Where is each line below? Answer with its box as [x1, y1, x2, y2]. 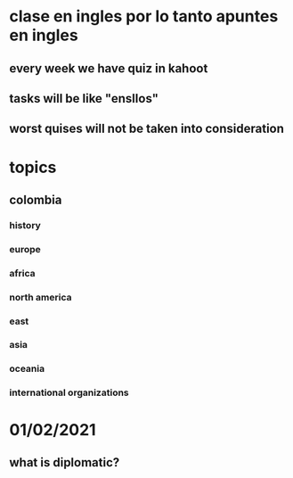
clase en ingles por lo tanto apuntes [9, 6, 279, 27]
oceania [9, 363, 45, 375]
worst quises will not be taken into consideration [9, 121, 285, 136]
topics [9, 157, 57, 177]
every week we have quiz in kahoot [9, 61, 208, 76]
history [9, 218, 42, 231]
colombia [9, 192, 62, 207]
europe [9, 243, 42, 255]
